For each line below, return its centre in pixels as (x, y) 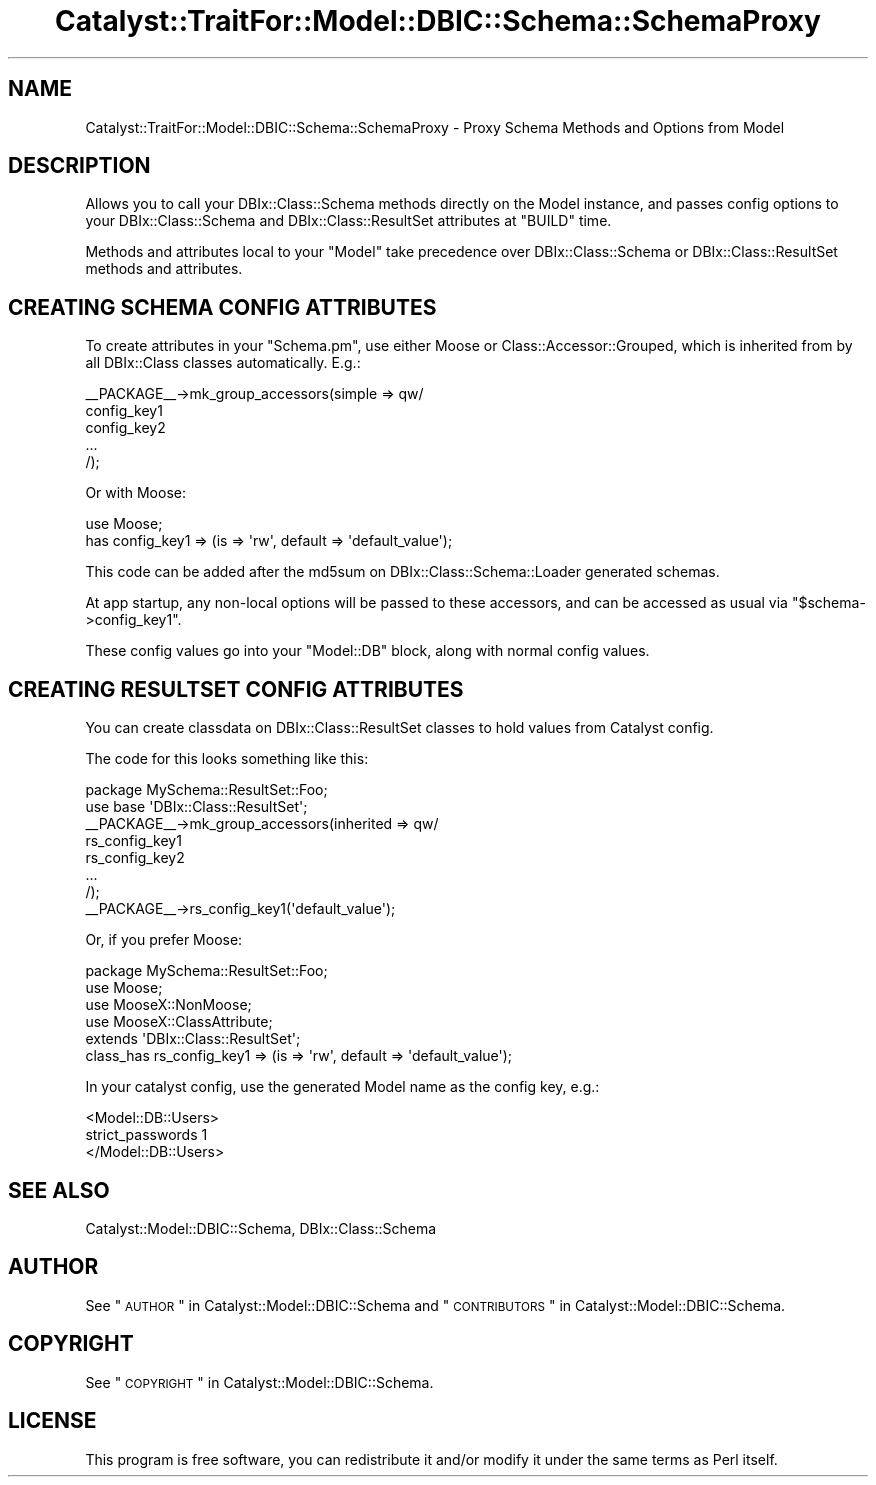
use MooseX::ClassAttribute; (179, 1022)
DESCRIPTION (79, 166)
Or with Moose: (135, 493)
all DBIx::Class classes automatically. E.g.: (223, 363)
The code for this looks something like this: (227, 759)
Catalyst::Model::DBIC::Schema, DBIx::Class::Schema (261, 1228)
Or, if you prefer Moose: (164, 940)
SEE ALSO (59, 1190)
